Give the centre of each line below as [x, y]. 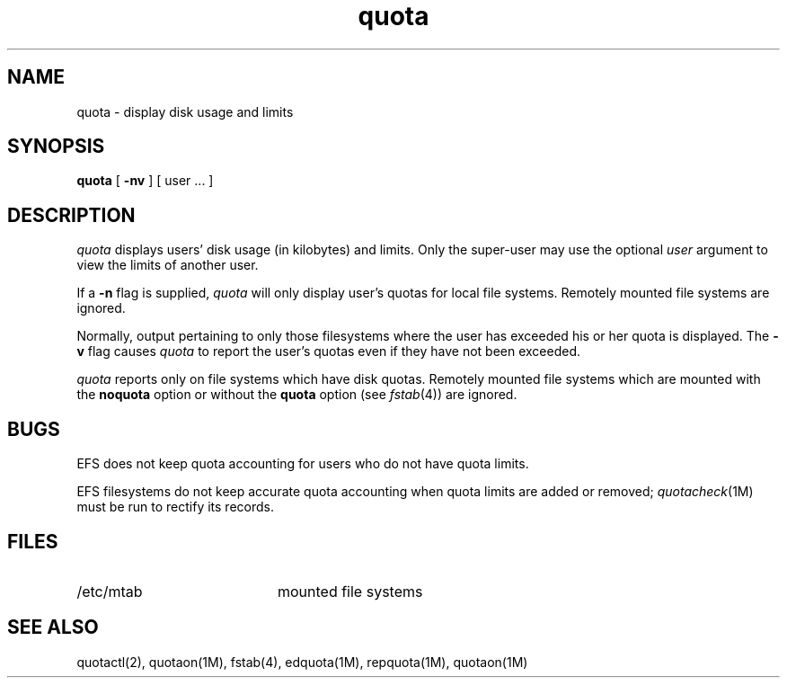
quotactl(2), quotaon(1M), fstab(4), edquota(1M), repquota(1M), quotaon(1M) [302, 662]
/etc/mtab [110, 591]
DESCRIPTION [71, 215]
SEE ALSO [53, 627]
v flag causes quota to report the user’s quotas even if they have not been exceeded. [329, 351]
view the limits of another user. [168, 265]
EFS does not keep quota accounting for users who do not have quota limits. [303, 464]
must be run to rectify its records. [175, 507]
